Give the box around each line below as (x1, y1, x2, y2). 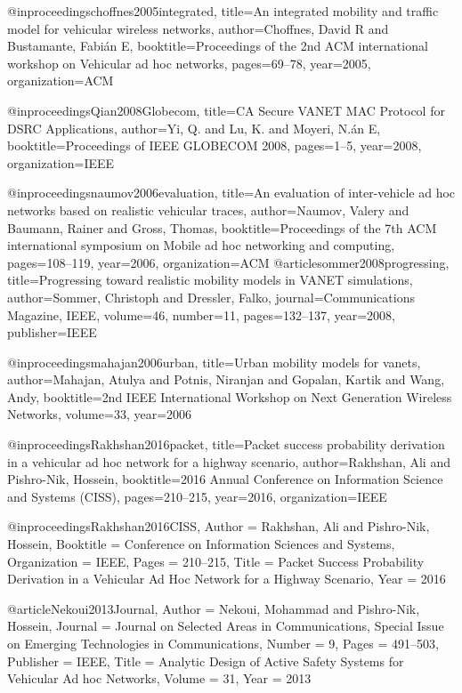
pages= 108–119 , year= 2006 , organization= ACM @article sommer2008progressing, (7, 253, 450, 271)
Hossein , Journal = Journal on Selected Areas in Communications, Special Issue (7, 616, 444, 635)
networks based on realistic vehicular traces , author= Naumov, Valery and (7, 200, 409, 219)
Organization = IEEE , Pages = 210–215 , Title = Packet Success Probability (7, 552, 425, 570)
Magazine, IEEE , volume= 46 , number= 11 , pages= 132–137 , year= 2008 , (7, 305, 395, 324)
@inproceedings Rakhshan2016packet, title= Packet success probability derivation (7, 435, 445, 454)
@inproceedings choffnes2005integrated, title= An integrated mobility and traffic (7, 2, 439, 20)
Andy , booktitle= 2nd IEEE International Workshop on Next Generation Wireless (7, 387, 452, 406)
